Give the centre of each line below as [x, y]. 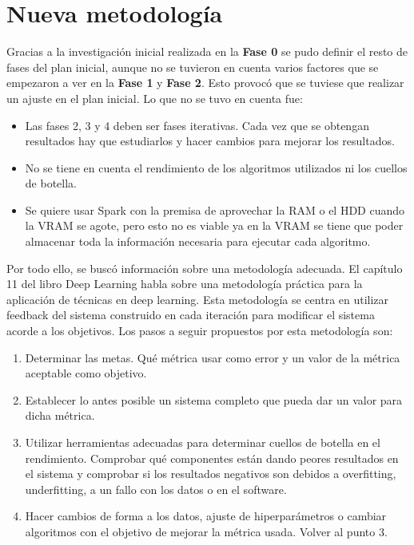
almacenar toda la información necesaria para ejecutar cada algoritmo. [198, 241]
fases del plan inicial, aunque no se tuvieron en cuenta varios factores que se [193, 67]
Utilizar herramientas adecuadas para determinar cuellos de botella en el [203, 442]
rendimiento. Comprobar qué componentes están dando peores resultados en [212, 458]
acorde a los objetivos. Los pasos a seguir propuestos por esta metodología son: [200, 331]
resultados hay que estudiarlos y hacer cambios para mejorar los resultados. [210, 141]
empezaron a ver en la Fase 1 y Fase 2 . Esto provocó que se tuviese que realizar [205, 83]
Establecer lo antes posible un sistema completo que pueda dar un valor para [214, 399]
